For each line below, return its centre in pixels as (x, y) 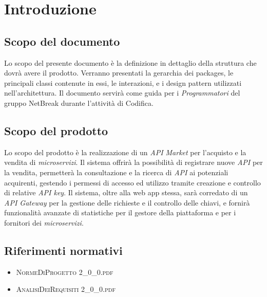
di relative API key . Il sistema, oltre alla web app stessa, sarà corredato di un (126, 192)
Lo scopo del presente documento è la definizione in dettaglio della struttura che (130, 62)
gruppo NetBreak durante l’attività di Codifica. (79, 103)
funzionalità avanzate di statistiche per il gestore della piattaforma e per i (120, 212)
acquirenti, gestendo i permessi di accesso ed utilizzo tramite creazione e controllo (132, 182)
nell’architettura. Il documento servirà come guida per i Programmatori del (122, 93)
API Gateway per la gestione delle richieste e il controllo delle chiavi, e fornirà (127, 202)
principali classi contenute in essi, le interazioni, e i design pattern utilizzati (123, 82)
